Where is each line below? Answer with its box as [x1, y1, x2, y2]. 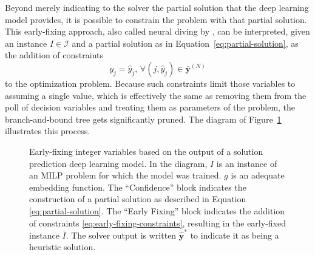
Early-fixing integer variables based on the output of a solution [29, 144, 263, 157]
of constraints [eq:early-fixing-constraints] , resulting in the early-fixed [29, 216, 286, 229]
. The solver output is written [66, 228, 177, 241]
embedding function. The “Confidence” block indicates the [29, 180, 246, 193]
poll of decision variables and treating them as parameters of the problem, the [5, 101, 296, 114]
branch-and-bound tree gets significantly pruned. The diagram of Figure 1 [5, 112, 282, 125]
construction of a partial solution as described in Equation [29, 192, 246, 205]
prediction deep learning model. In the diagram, [29, 157, 208, 169]
